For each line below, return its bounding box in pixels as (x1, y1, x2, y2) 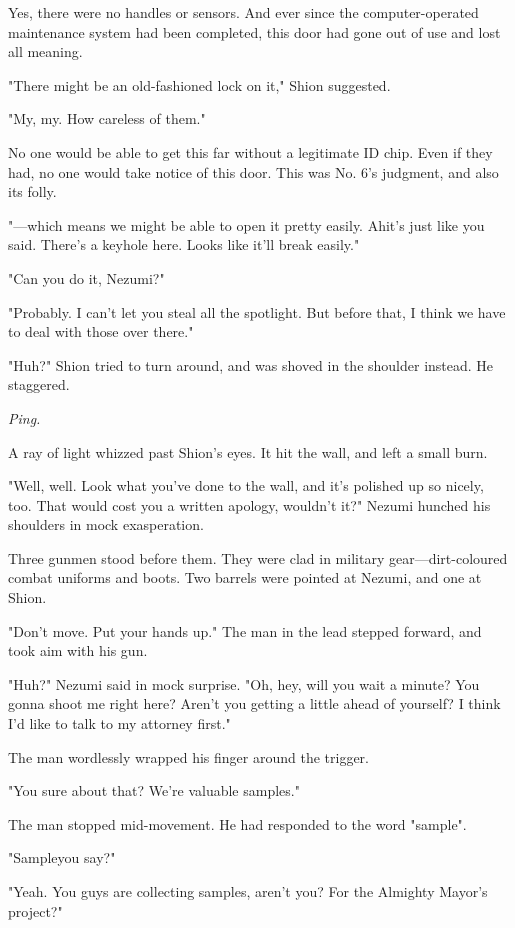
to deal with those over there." (8, 321, 194, 342)
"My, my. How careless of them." (8, 108, 206, 129)
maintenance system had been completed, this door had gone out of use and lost (8, 21, 501, 42)
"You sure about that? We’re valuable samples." (8, 780, 300, 801)
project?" (8, 900, 63, 921)
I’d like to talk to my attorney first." (8, 713, 231, 734)
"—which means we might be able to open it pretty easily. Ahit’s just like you (8, 214, 485, 235)
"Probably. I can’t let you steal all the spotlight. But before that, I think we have (8, 301, 506, 322)
